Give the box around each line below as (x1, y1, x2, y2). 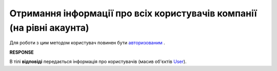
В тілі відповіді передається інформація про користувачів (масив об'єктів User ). (9, 59, 187, 65)
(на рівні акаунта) (9, 22, 89, 33)
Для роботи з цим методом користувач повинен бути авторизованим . (9, 40, 165, 46)
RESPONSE (9, 49, 34, 55)
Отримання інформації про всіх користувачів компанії (9, 8, 257, 19)
